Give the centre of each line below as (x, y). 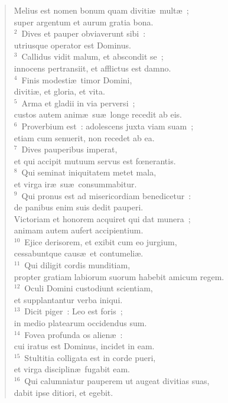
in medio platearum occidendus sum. (80, 323)
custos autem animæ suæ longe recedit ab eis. (98, 114)
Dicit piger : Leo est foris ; (74, 311)
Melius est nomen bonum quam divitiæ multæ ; (101, 10)
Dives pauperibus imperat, (69, 149)
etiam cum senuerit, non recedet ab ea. (84, 137)
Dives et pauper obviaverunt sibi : (84, 33)
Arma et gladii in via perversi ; (78, 103)
